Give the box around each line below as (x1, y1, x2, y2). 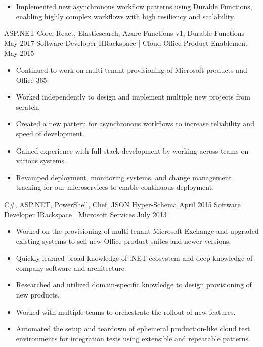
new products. (16, 289, 60, 300)
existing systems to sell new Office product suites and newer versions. (16, 235, 231, 246)
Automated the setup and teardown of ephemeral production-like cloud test (16, 323, 250, 334)
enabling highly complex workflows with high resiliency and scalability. (16, 11, 235, 21)
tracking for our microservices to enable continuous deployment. (16, 182, 214, 192)
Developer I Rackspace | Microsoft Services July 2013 (4, 209, 167, 219)
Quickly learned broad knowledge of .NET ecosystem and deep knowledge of (16, 253, 253, 263)
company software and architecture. (16, 262, 126, 273)
